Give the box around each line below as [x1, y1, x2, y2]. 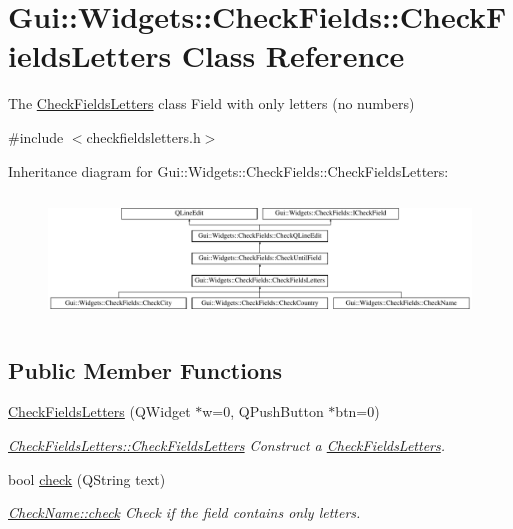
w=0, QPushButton [202, 401, 324, 422]
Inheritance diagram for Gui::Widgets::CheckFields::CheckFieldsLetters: [8, 160, 449, 181]
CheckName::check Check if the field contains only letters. [8, 502, 361, 523]
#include [8, 126, 64, 147]
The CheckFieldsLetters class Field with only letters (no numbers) [8, 93, 415, 114]
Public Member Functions [8, 354, 282, 385]
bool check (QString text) [8, 468, 166, 489]
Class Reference [181, 35, 405, 76]
